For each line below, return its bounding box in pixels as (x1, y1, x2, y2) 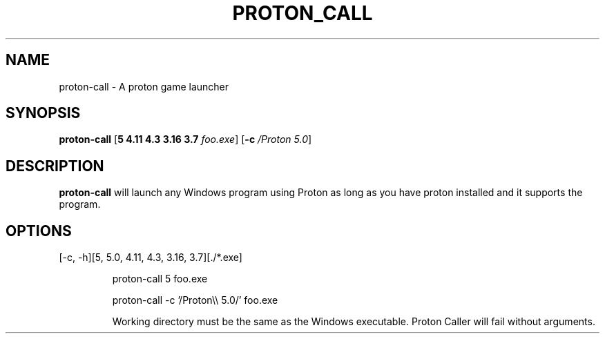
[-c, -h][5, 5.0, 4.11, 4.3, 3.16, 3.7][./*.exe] (59, 251, 242, 264)
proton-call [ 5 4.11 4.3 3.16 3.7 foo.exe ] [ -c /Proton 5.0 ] (59, 133, 312, 146)
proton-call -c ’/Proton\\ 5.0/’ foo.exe (112, 294, 278, 307)
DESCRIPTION (6, 157, 104, 175)
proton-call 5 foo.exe (112, 273, 208, 285)
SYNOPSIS (6, 104, 81, 122)
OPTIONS (6, 222, 72, 240)
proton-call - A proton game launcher (59, 80, 229, 93)
